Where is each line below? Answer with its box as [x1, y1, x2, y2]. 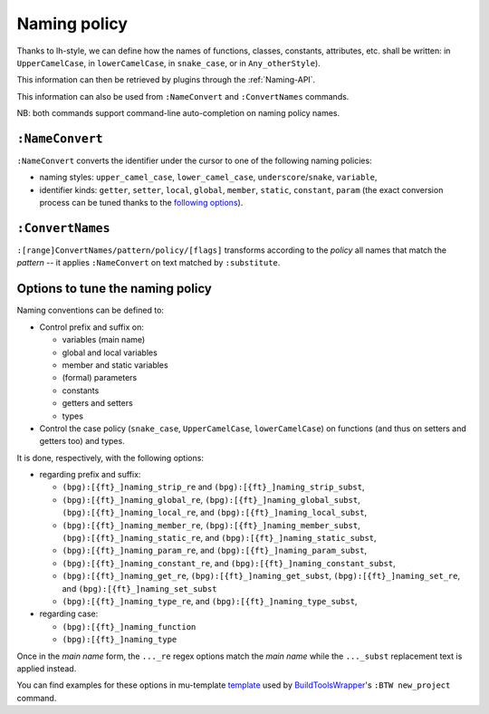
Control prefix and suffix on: [39, 322, 144, 333]
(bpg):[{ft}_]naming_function [62, 622, 197, 632]
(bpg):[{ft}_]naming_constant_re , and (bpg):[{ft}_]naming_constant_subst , [62, 557, 396, 568]
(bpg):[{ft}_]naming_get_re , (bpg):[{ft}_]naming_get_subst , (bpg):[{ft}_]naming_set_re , [62, 571, 461, 582]
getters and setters [62, 398, 133, 409]
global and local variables [62, 347, 158, 358]
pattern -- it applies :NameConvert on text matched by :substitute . [16, 257, 281, 268]
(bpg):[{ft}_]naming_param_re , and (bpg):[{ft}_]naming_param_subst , [62, 545, 367, 556]
